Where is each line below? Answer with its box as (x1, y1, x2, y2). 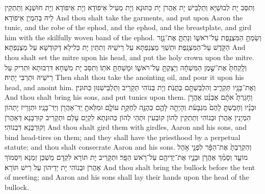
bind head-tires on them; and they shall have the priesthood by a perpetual (5, 131, 241, 142)
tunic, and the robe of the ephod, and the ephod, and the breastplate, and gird (5, 22, 252, 33)
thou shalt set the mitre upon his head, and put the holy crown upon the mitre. (5, 51, 254, 62)
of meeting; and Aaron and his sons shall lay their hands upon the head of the (5, 172, 249, 182)
